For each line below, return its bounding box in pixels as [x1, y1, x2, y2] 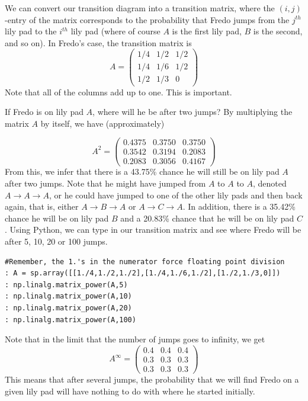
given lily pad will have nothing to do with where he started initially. [5, 384, 255, 397]
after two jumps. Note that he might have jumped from [5, 177, 206, 190]
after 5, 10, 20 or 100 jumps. [5, 235, 108, 248]
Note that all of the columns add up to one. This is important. [5, 85, 232, 98]
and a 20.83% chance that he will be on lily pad [120, 211, 294, 224]
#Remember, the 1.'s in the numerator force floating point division [5, 257, 285, 266]
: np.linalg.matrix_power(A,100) [5, 315, 136, 324]
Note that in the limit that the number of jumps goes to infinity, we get [5, 333, 265, 345]
